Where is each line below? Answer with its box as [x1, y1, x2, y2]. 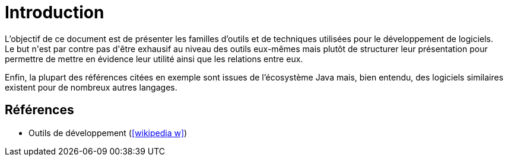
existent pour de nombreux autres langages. [5, 82, 177, 92]
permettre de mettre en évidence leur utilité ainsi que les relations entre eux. [5, 53, 303, 64]
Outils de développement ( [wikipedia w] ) [28, 127, 188, 138]
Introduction [5, 2, 104, 22]
